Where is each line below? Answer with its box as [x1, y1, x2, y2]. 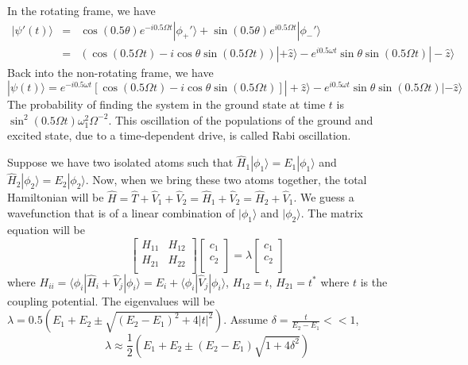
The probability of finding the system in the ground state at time [7, 96, 326, 113]
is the [360, 273, 388, 290]
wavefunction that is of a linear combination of [7, 205, 235, 221]
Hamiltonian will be [7, 189, 104, 206]
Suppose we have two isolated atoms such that [7, 154, 234, 171]
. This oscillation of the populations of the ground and [108, 111, 373, 128]
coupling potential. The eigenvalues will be [7, 292, 215, 309]
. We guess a [293, 189, 354, 206]
